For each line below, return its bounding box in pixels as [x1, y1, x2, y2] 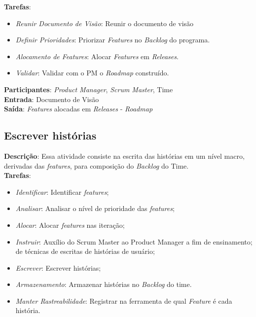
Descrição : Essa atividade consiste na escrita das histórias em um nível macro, [4, 150, 245, 161]
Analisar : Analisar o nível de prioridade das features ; [15, 203, 175, 213]
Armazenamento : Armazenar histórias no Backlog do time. [15, 279, 192, 289]
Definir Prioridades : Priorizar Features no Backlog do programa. [15, 35, 210, 45]
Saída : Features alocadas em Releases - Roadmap [4, 104, 153, 114]
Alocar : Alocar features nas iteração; [15, 219, 125, 230]
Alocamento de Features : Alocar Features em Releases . [15, 51, 179, 61]
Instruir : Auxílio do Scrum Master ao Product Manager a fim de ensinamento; [15, 236, 253, 247]
